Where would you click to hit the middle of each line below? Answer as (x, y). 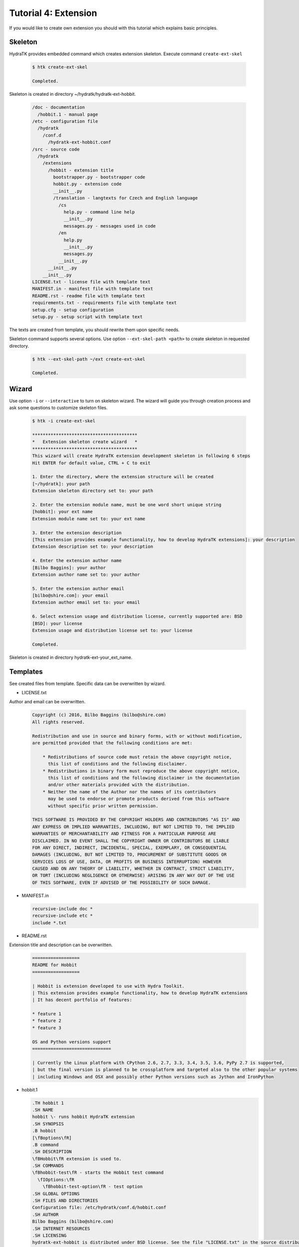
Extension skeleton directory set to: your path (93, 491)
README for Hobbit (55, 965)
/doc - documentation (59, 107)
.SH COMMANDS (48, 1166)
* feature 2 (47, 1021)
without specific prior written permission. (103, 806)
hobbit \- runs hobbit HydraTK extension (83, 1117)
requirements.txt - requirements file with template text (104, 303)
